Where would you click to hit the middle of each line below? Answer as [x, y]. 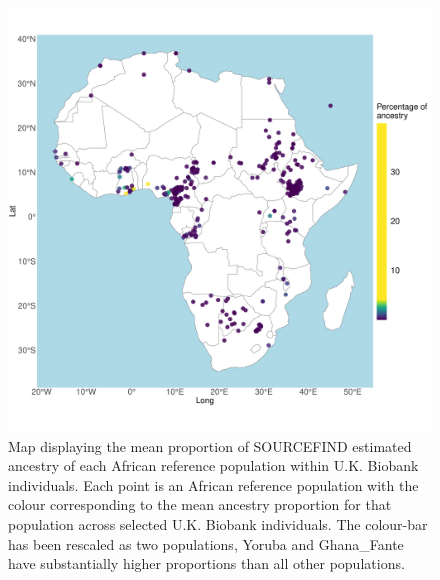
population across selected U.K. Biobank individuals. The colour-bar [218, 523]
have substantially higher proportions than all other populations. [206, 563]
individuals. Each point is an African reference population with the [213, 484]
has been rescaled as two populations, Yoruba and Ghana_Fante [206, 543]
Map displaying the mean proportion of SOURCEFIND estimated [210, 445]
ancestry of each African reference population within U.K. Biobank [213, 465]
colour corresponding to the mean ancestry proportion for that [200, 504]
